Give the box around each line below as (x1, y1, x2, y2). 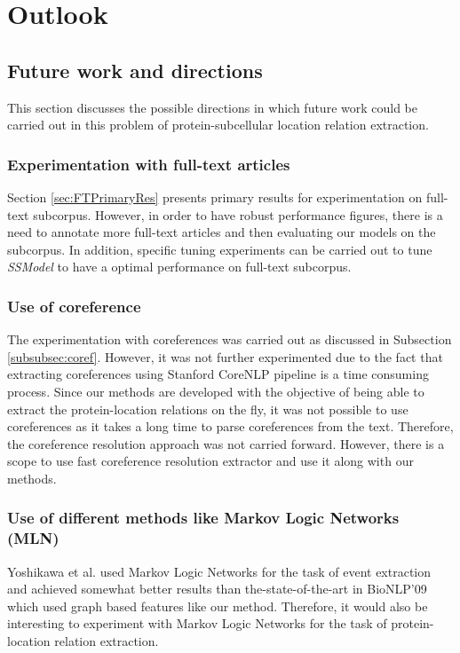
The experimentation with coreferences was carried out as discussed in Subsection (7, 330, 452, 349)
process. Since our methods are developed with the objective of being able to (7, 382, 424, 400)
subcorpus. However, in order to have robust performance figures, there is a (33, 205, 443, 224)
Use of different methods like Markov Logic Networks (7, 507, 400, 529)
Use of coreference (7, 295, 141, 317)
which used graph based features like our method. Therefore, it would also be (7, 596, 428, 615)
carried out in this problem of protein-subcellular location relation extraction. (7, 115, 429, 134)
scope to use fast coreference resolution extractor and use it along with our (7, 452, 414, 470)
